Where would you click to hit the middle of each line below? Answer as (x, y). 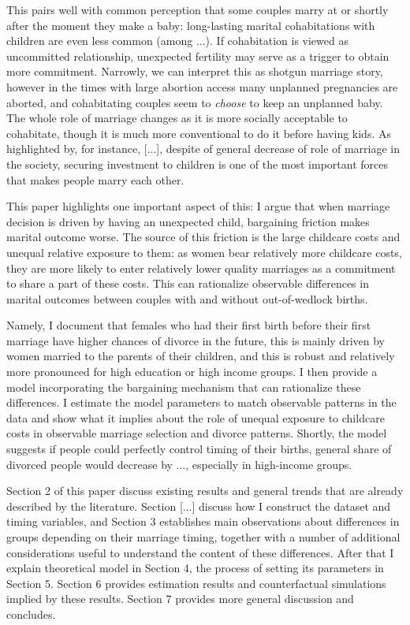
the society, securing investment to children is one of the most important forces (197, 164)
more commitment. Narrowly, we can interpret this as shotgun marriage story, (195, 71)
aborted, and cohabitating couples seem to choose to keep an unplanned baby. (195, 102)
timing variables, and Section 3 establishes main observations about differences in (203, 521)
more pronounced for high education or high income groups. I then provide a (192, 372)
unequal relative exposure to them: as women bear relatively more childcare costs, (204, 252)
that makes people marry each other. (95, 179)
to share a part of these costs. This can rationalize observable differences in (188, 283)
